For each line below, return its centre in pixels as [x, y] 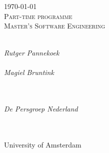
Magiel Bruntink [29, 72]
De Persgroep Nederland [41, 108]
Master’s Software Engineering [55, 26]
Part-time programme [38, 16]
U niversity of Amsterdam [43, 145]
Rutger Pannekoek [32, 52]
